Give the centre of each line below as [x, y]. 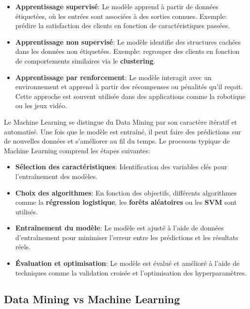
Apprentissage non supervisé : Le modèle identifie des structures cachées [128, 41]
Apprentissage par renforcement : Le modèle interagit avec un [113, 77]
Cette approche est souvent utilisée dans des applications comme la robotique [130, 96]
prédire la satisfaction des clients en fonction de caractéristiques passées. [123, 25]
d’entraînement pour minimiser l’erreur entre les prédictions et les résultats [127, 237]
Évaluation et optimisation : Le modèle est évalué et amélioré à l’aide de [127, 263]
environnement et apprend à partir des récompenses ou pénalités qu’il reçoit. [129, 87]
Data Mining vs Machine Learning [92, 299]
